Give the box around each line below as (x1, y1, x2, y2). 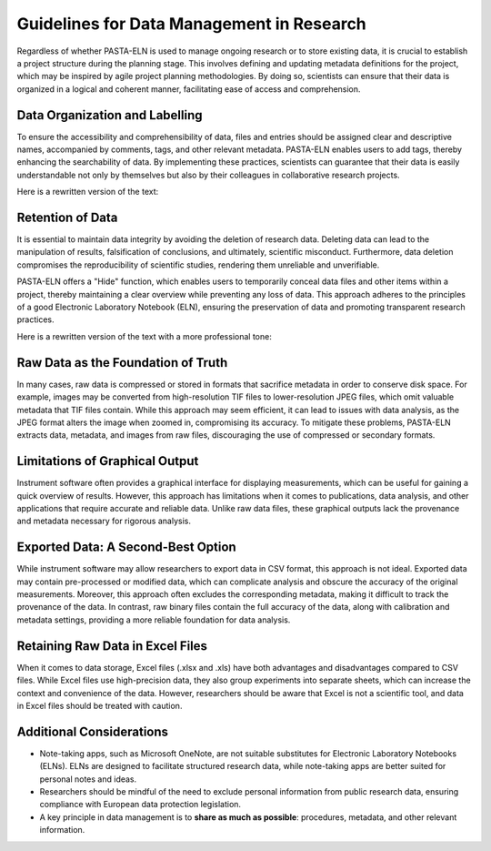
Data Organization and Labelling (16, 107, 203, 123)
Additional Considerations (16, 724, 168, 739)
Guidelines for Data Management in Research (16, 14, 367, 34)
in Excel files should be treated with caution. (16, 700, 183, 711)
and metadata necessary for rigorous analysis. (16, 515, 191, 527)
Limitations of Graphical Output (16, 453, 199, 469)
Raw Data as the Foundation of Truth (16, 355, 228, 370)
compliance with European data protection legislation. (39, 799, 241, 810)
